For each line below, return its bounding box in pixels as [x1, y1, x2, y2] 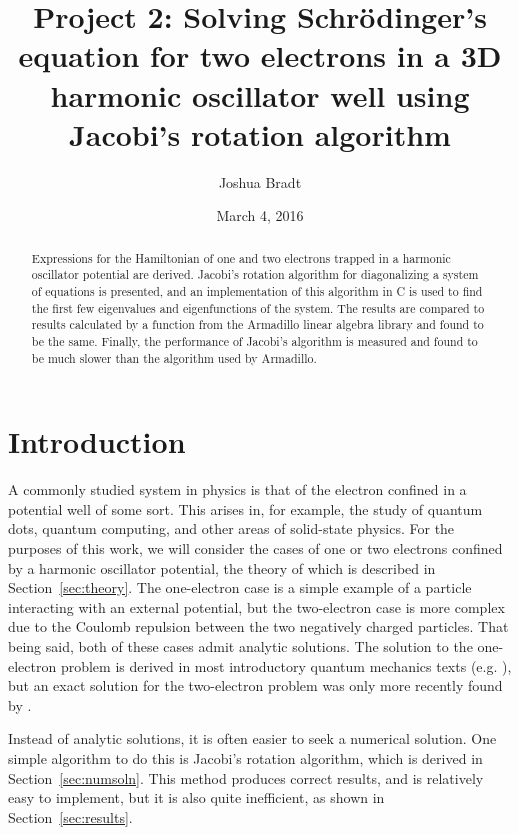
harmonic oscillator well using [50, 74, 470, 115]
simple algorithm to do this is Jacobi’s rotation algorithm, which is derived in [8, 747, 483, 768]
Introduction [8, 421, 186, 462]
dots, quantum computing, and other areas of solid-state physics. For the [8, 518, 455, 539]
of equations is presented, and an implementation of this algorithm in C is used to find [31, 282, 483, 299]
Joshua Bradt [218, 171, 302, 192]
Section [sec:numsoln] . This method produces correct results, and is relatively [8, 767, 484, 788]
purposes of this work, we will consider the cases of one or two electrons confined [8, 537, 503, 558]
